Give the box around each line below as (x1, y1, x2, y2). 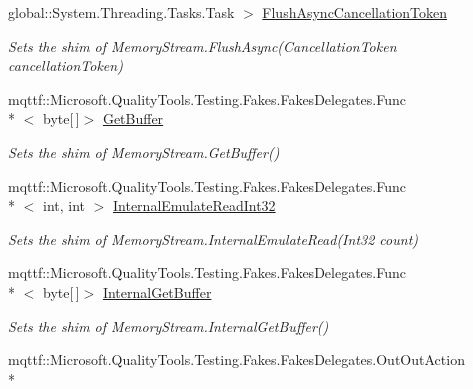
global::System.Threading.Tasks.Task (8, 2, 235, 22)
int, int (42, 195, 86, 216)
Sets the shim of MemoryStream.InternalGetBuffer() (8, 315, 329, 336)
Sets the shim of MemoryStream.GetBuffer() (8, 141, 280, 162)
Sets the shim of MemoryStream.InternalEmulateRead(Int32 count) (8, 228, 419, 249)
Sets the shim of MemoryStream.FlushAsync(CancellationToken (8, 35, 397, 56)
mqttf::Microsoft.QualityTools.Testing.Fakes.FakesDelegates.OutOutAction (8, 349, 465, 370)
